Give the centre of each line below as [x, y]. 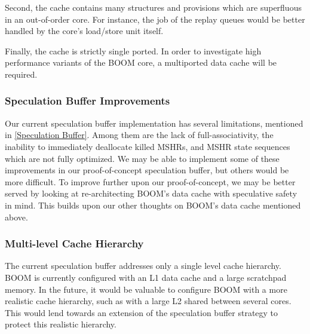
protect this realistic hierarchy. [61, 324]
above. [16, 217]
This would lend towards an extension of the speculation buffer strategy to [142, 312]
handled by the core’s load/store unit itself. [84, 31]
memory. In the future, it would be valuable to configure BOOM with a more [146, 289]
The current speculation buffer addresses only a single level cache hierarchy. [143, 266]
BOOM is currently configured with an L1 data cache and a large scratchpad [146, 277]
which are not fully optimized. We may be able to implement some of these [142, 158]
